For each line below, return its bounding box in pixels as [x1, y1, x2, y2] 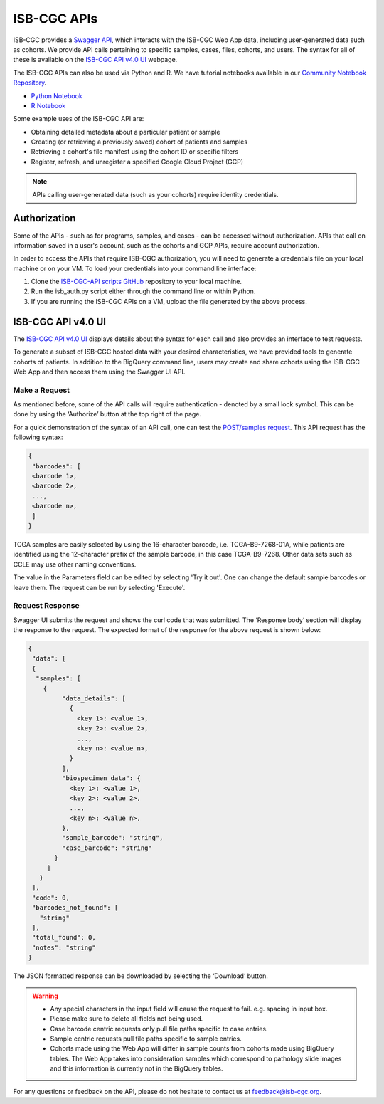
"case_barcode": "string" [61, 843, 152, 852]
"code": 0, [32, 893, 70, 902]
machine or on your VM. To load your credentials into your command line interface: [13, 264, 257, 273]
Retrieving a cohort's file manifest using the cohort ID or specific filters [31, 147, 239, 156]
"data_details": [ [61, 695, 126, 703]
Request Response [13, 601, 80, 611]
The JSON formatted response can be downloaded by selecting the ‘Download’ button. [13, 972, 268, 980]
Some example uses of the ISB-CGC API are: [13, 115, 144, 123]
